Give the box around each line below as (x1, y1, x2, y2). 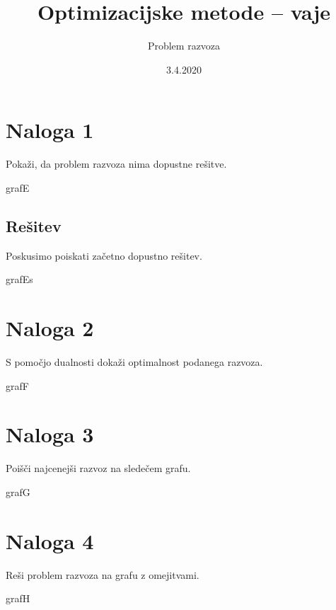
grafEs (6, 272, 33, 287)
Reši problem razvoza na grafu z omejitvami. (6, 567, 199, 582)
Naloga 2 (6, 313, 94, 343)
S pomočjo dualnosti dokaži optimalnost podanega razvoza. (6, 354, 263, 369)
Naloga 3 (6, 420, 94, 449)
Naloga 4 (6, 526, 94, 555)
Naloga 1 (6, 115, 94, 144)
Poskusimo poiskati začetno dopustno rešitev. (6, 248, 202, 263)
